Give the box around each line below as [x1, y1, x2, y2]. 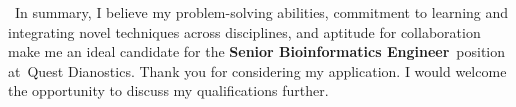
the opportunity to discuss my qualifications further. [8, 80, 329, 101]
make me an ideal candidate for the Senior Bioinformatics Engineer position [8, 41, 506, 62]
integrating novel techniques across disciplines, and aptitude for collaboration [8, 21, 481, 42]
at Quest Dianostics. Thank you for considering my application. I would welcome [8, 60, 507, 81]
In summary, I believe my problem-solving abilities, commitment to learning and [14, 2, 509, 22]
